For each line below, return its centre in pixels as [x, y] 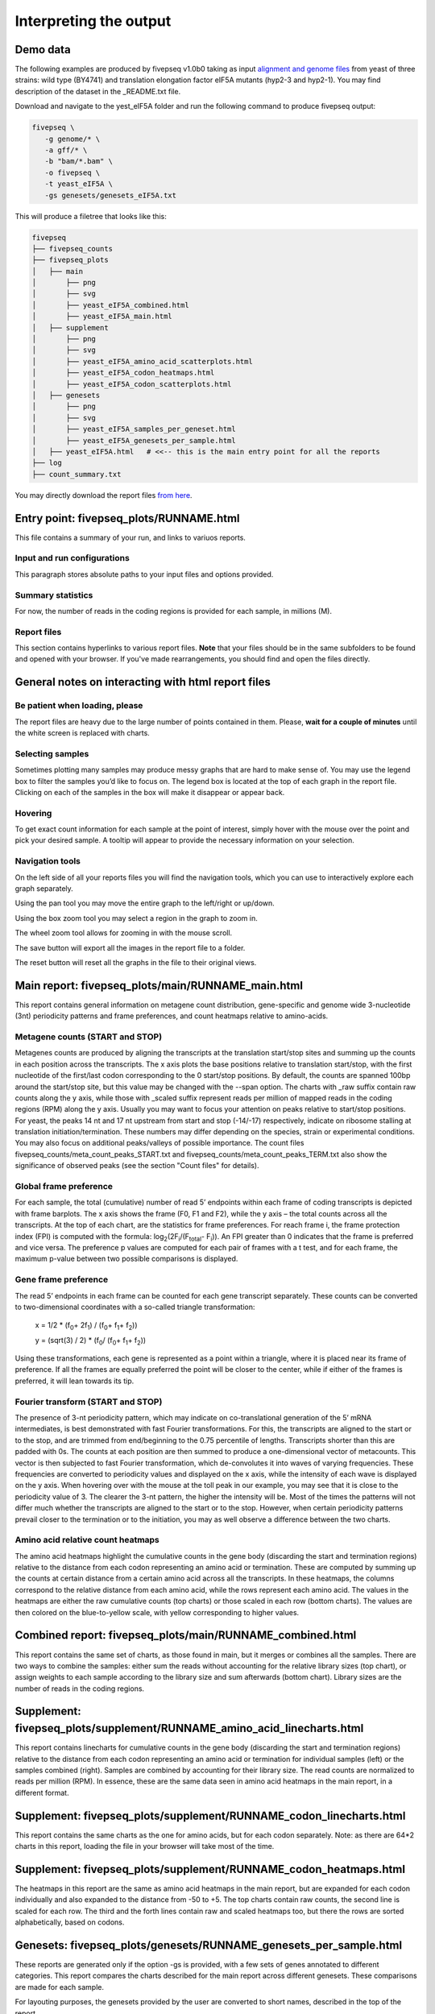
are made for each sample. [60, 1987]
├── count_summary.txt [77, 474]
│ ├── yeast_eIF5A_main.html [102, 317]
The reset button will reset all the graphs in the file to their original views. [136, 962]
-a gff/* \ [66, 150]
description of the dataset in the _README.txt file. [98, 91]
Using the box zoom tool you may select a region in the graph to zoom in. [136, 918]
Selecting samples [52, 753]
